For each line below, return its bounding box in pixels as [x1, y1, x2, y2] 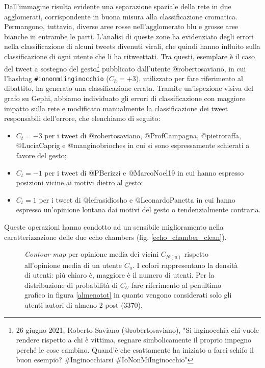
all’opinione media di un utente [24, 259, 122, 270]
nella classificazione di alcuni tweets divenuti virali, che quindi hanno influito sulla [4, 41, 260, 52]
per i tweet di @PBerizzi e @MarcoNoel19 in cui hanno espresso [44, 167, 244, 178]
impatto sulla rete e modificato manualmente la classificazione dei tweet [4, 103, 228, 113]
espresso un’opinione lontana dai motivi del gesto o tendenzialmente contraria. [16, 204, 261, 215]
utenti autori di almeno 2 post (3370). [24, 300, 143, 310]
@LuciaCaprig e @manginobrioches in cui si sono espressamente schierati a [16, 140, 250, 151]
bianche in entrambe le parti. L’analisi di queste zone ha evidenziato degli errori [4, 31, 254, 41]
